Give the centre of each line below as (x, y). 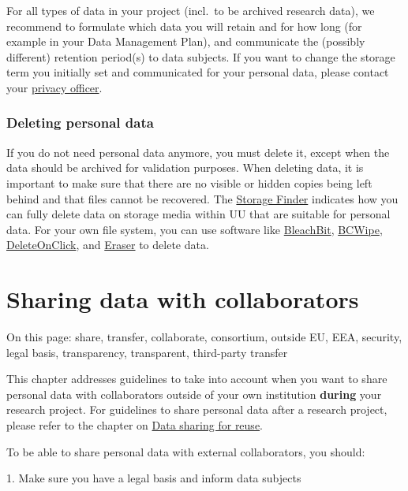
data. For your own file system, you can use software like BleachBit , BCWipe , (195, 229)
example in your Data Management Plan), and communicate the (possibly (186, 41)
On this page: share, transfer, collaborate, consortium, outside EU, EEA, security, (204, 337)
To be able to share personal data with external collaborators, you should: (186, 451)
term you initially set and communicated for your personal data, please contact (198, 72)
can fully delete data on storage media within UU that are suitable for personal (198, 214)
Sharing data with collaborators (183, 299)
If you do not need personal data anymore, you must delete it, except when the (198, 152)
